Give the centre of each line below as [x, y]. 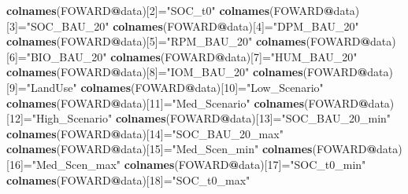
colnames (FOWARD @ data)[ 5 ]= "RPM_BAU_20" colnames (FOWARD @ [189, 41]
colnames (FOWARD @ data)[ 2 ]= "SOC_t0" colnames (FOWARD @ [170, 10]
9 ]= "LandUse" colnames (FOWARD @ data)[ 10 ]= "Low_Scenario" [166, 87]
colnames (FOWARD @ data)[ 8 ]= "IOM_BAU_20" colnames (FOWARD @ [187, 72]
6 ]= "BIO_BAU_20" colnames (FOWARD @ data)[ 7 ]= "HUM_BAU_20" [183, 56]
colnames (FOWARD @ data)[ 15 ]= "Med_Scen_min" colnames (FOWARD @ [192, 149]
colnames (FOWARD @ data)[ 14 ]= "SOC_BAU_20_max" [145, 133]
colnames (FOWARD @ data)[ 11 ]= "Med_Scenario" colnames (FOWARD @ [187, 102]
